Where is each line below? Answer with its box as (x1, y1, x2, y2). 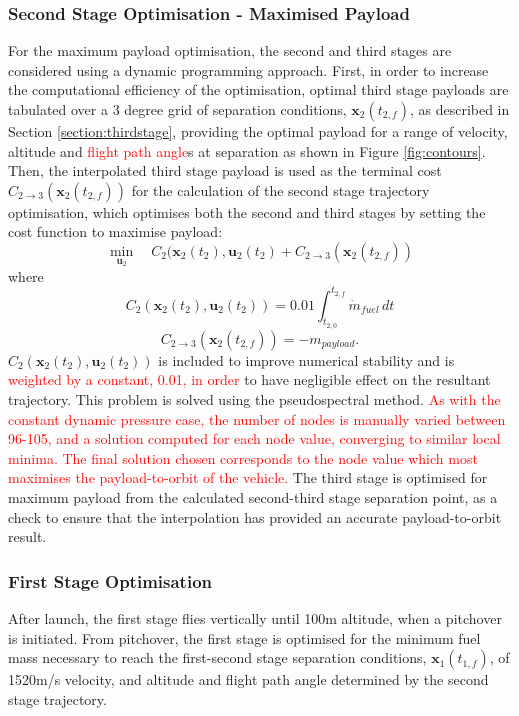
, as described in (409, 99, 510, 119)
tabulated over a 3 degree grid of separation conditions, (8, 99, 347, 119)
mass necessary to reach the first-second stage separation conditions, (8, 647, 427, 668)
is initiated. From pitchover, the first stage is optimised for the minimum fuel (8, 627, 481, 648)
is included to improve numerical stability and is (158, 349, 455, 370)
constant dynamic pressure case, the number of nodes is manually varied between (8, 408, 506, 429)
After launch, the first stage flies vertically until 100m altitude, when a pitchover (8, 608, 502, 629)
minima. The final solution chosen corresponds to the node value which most (8, 447, 478, 468)
